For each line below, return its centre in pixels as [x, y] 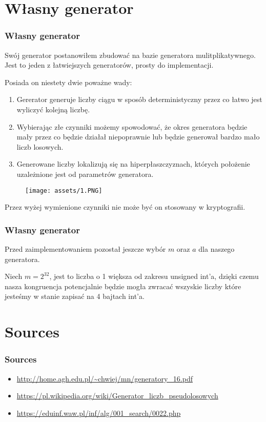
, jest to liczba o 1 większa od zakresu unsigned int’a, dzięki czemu [154, 276]
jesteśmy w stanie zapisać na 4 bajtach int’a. [75, 296]
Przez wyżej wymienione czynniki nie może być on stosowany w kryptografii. [125, 207]
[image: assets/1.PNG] [64, 190]
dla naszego [217, 249]
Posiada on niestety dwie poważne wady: [68, 82]
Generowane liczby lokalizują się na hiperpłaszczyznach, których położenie [133, 164]
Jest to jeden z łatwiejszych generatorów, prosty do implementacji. [109, 65]
